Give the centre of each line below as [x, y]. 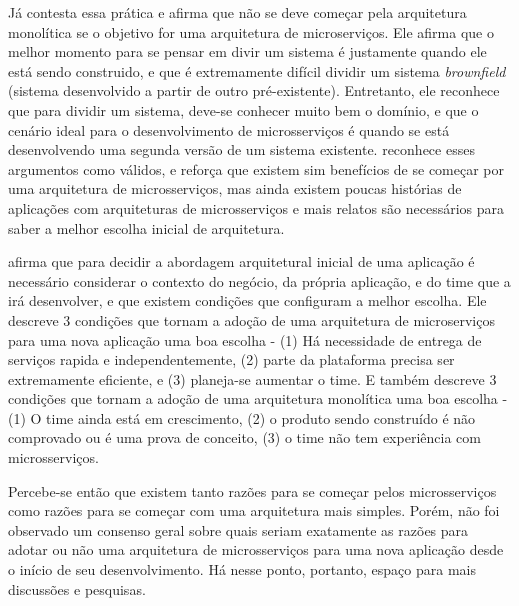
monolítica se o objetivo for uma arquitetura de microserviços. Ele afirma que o [251, 31]
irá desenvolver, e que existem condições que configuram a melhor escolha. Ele [247, 300]
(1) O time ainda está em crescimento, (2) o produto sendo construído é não [242, 417]
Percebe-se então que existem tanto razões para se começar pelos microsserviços [252, 490]
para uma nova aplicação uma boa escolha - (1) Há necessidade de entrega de [245, 339]
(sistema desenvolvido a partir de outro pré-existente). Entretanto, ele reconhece [254, 90]
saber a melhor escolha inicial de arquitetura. [146, 227]
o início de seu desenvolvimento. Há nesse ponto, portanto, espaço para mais [242, 569]
